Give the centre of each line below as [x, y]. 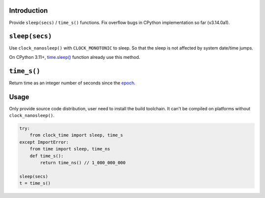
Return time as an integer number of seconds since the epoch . [72, 83]
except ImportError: [44, 142]
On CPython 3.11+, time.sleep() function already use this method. [75, 57]
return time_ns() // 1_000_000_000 [83, 162]
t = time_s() [35, 183]
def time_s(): [47, 156]
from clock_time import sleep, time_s [76, 135]
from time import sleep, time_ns [70, 149]
